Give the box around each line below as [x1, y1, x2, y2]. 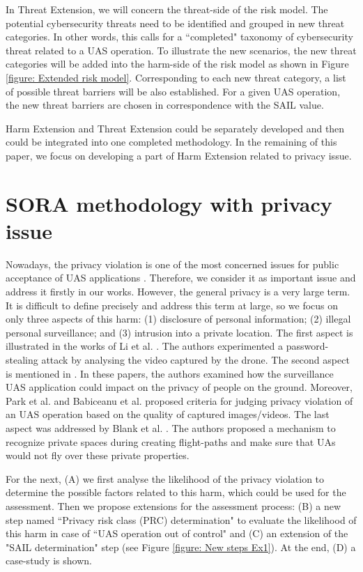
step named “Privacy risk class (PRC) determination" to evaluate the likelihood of [6, 512, 357, 527]
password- [286, 339, 329, 353]
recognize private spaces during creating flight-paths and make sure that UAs [6, 434, 336, 449]
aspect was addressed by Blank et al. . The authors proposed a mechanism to [6, 420, 336, 435]
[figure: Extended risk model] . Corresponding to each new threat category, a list [6, 70, 346, 84]
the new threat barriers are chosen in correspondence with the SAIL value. [6, 98, 324, 112]
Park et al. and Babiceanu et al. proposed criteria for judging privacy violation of [6, 393, 353, 408]
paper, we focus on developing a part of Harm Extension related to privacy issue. [6, 148, 352, 162]
